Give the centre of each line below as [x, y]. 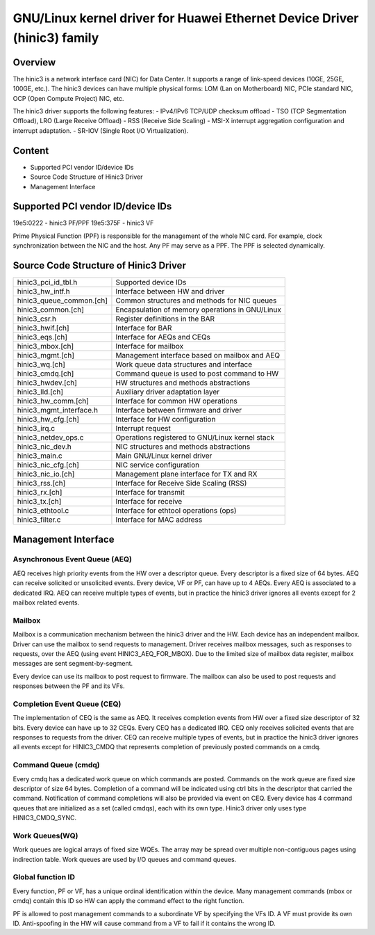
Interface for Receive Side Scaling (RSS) [181, 484]
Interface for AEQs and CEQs [163, 337]
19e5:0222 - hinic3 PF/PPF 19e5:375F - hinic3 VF [83, 223]
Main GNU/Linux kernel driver [164, 456]
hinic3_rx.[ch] [40, 493]
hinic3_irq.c [36, 429]
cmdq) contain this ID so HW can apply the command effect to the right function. [128, 901]
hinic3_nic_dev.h [44, 447]
